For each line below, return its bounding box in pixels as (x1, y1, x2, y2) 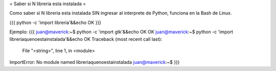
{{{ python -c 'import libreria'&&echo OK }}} (9, 19, 102, 26)
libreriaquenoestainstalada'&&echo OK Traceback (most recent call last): (9, 36, 163, 42)
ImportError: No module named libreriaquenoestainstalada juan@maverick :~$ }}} (9, 59, 180, 65)
